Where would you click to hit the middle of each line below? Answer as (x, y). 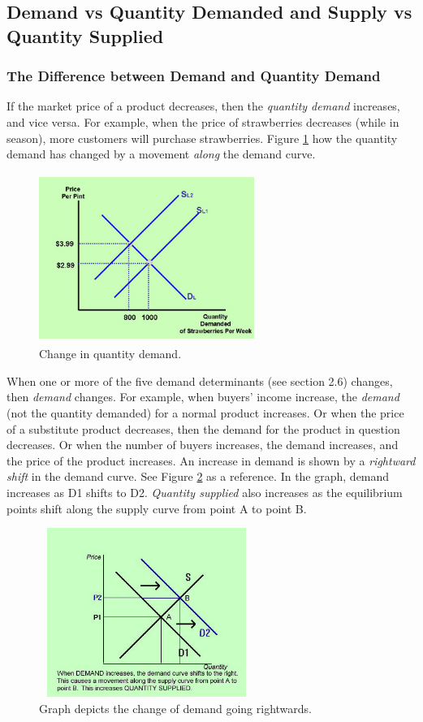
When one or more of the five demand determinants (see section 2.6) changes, (200, 380)
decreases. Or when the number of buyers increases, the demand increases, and (203, 445)
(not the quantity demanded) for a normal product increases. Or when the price (205, 413)
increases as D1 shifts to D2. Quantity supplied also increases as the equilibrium (205, 492)
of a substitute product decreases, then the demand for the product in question (203, 428)
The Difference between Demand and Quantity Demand (194, 76)
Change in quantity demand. (110, 354)
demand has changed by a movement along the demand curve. (161, 154)
